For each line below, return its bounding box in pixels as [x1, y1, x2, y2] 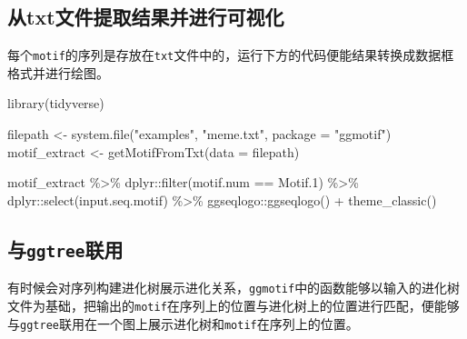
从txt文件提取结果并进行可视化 [7, 3, 284, 31]
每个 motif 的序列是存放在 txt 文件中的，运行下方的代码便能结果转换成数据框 [7, 45, 454, 65]
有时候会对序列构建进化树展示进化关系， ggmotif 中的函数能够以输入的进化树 [7, 278, 461, 297]
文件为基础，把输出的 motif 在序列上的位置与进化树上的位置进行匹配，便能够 [7, 295, 460, 314]
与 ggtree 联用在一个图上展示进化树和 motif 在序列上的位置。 [7, 314, 359, 333]
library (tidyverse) [7, 94, 104, 113]
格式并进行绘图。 [7, 63, 109, 82]
